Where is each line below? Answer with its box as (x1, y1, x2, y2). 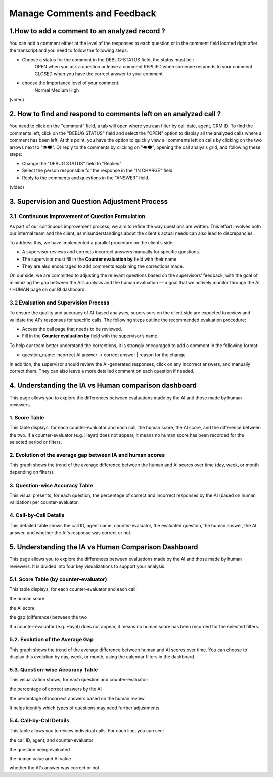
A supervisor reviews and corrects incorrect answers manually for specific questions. (22, 249, 200, 255)
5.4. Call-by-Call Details (9, 717, 70, 724)
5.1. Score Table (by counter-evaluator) (9, 576, 107, 583)
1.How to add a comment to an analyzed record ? (9, 27, 165, 35)
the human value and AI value (9, 755, 71, 761)
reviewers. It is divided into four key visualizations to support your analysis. (9, 563, 166, 569)
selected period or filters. (9, 439, 62, 445)
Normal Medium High (34, 87, 79, 93)
